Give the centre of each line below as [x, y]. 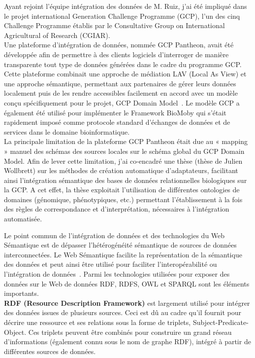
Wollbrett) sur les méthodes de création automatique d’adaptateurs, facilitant [121, 170]
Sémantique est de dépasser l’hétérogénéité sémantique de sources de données [120, 245]
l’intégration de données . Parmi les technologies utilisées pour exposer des [117, 274]
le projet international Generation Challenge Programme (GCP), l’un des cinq [122, 16]
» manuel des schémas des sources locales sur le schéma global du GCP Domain [124, 151]
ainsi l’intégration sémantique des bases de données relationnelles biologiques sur [126, 180]
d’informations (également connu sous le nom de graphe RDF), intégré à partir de [127, 341]
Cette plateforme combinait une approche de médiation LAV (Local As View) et [125, 74]
